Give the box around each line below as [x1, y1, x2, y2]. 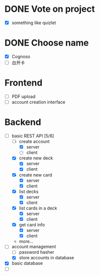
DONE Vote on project [4, 3, 95, 15]
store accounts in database [19, 255, 75, 261]
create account [19, 139, 50, 145]
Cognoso [11, 53, 30, 60]
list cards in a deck [19, 205, 57, 211]
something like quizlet [11, 20, 56, 26]
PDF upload [11, 93, 36, 99]
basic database [11, 260, 43, 266]
